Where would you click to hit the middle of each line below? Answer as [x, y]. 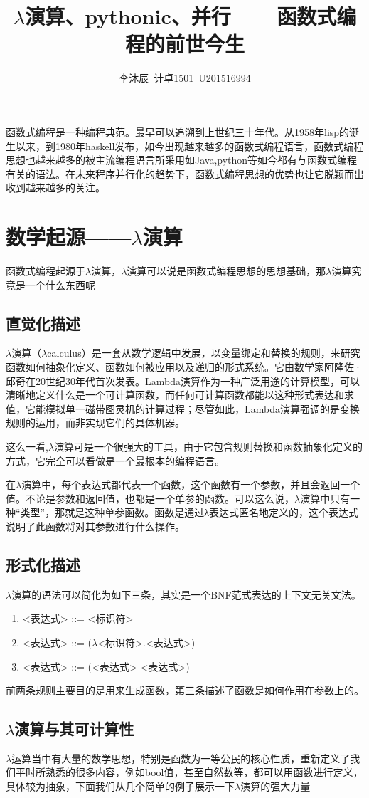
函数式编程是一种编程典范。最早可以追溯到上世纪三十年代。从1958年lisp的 [178, 131]
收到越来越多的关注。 [55, 188]
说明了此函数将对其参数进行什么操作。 [95, 526]
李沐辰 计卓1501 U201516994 [185, 78]
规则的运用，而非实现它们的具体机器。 [95, 422]
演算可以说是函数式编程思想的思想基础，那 [226, 271]
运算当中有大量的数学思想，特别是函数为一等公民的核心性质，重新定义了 [181, 758]
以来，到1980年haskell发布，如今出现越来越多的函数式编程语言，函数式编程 [189, 146]
